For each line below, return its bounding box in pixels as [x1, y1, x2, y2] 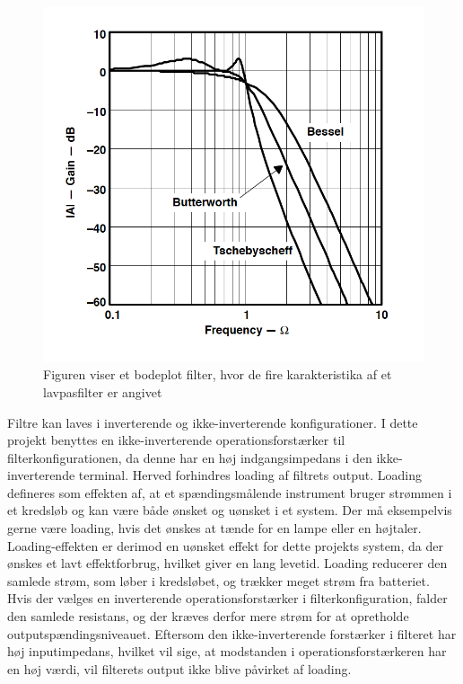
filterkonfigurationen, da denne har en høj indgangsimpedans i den [7, 448, 372, 466]
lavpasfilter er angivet [43, 382, 162, 401]
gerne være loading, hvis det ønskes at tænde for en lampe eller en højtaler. [7, 519, 422, 537]
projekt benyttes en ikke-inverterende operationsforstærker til [7, 431, 345, 449]
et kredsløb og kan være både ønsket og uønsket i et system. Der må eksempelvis [7, 501, 452, 520]
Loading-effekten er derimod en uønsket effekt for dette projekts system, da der [7, 536, 443, 555]
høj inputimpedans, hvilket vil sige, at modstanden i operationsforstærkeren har [7, 642, 447, 661]
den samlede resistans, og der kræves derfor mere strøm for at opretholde [7, 607, 409, 626]
